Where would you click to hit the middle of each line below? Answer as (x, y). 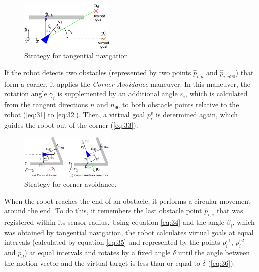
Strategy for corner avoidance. (71, 184)
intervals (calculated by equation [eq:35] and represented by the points (112, 242)
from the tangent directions (46, 104)
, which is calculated (217, 93)
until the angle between (214, 253)
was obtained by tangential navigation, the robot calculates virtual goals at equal (129, 232)
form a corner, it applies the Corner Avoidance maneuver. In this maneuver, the (127, 83)
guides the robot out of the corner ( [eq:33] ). (71, 124)
